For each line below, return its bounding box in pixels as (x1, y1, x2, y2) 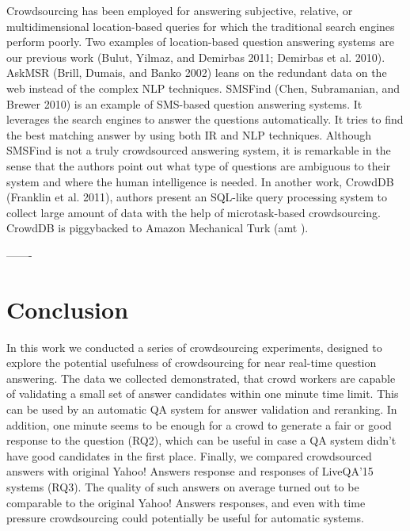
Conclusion (6, 292, 129, 325)
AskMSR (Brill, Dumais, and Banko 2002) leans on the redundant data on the (6, 64, 387, 81)
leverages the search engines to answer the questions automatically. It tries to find (6, 111, 404, 128)
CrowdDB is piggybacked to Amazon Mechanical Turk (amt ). (6, 220, 309, 236)
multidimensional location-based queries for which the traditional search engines (6, 17, 395, 34)
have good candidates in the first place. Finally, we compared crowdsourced (6, 447, 372, 464)
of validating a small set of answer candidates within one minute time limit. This (6, 385, 399, 402)
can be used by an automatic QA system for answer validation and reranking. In (6, 401, 397, 417)
